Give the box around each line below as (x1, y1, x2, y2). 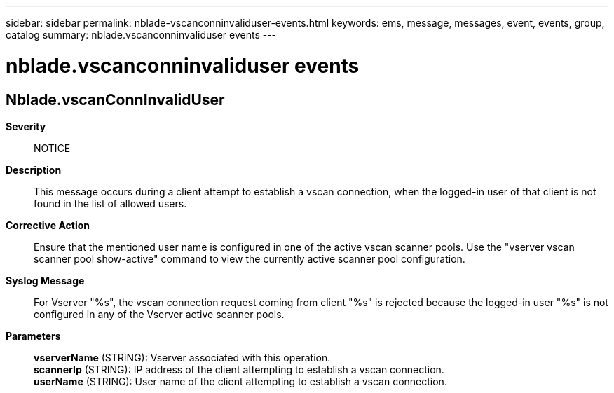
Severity (6, 120, 46, 132)
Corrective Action (6, 219, 90, 231)
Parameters (6, 329, 61, 342)
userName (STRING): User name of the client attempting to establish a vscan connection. (34, 375, 447, 387)
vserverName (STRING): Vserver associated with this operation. (34, 351, 331, 364)
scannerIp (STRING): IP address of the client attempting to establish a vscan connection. (34, 363, 444, 375)
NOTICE (34, 142, 71, 154)
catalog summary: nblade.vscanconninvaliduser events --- (6, 29, 277, 41)
